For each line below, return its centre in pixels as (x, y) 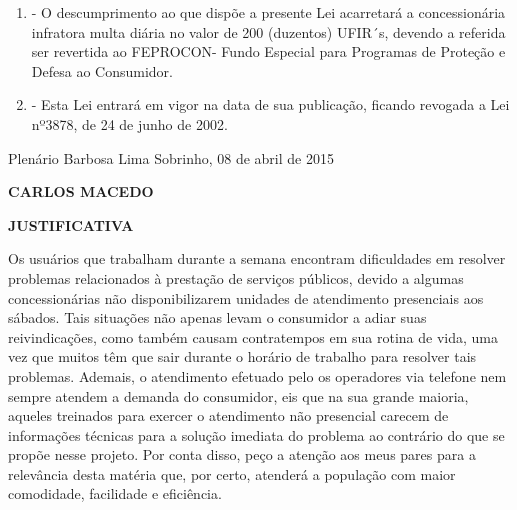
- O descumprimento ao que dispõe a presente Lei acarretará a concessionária (268, 12)
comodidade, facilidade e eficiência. (115, 493)
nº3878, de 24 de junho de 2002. (129, 123)
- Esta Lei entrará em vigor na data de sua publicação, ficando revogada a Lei (270, 104)
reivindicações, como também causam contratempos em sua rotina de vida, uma (253, 336)
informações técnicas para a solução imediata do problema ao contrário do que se (256, 434)
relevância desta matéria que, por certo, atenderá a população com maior (232, 473)
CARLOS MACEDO (81, 191)
